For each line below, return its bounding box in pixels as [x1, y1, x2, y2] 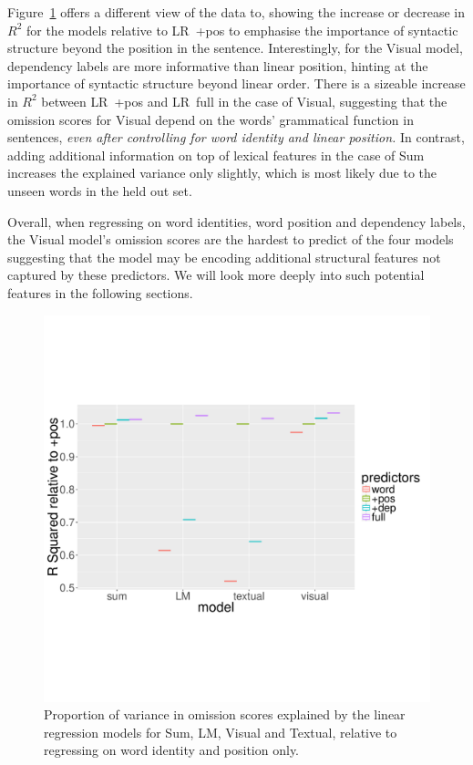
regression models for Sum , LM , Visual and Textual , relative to [44, 722, 397, 741]
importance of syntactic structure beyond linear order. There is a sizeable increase [7, 74, 466, 93]
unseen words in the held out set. [7, 181, 192, 200]
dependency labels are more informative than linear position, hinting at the [7, 56, 428, 75]
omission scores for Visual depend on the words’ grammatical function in [7, 109, 414, 129]
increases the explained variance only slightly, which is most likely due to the [7, 163, 437, 182]
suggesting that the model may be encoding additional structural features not [7, 247, 441, 266]
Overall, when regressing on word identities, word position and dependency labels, [7, 212, 466, 231]
